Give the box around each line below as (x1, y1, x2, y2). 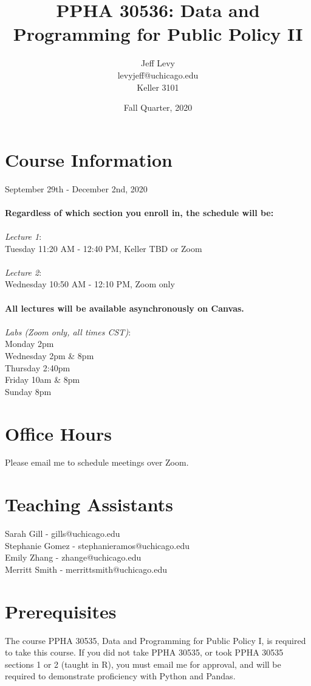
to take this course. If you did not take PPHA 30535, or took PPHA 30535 (5, 646, 284, 659)
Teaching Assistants (5, 492, 173, 517)
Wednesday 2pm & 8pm (5, 349, 94, 362)
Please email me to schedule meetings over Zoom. (5, 456, 189, 469)
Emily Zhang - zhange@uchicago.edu (5, 551, 142, 564)
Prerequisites (5, 598, 117, 623)
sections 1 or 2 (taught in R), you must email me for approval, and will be (5, 657, 281, 670)
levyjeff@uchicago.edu (117, 68, 199, 81)
